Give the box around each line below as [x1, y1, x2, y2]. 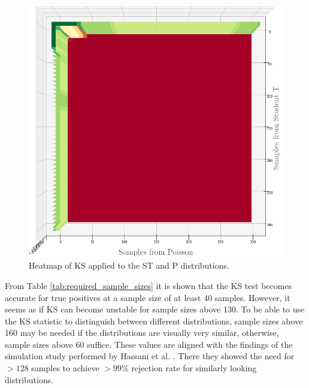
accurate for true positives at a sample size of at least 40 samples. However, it [5, 291, 290, 303]
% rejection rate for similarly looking [121, 362, 257, 374]
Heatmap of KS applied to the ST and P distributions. [29, 259, 229, 272]
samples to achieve [31, 362, 99, 374]
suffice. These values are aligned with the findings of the [87, 338, 293, 350]
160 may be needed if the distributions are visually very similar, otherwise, [5, 326, 279, 339]
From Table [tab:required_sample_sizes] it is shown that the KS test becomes [5, 279, 292, 291]
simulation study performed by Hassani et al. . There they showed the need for [5, 350, 295, 362]
